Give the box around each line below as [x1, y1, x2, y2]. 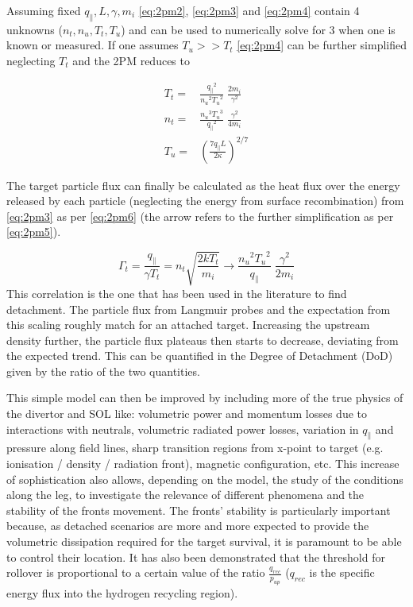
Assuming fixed [6, 2, 81, 18]
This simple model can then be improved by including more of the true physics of [6, 389, 403, 406]
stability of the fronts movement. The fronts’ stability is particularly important [6, 501, 391, 518]
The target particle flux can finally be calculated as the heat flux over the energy [6, 176, 400, 193]
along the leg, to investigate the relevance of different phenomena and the [6, 486, 365, 503]
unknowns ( [6, 21, 63, 37]
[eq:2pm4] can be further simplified [237, 37, 407, 53]
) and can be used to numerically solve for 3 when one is [121, 21, 396, 37]
